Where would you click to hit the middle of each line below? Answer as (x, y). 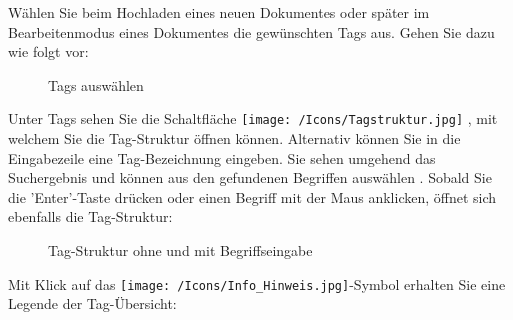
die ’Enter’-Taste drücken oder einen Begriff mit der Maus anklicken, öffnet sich (252, 196)
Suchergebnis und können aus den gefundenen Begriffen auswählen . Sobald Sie (250, 177)
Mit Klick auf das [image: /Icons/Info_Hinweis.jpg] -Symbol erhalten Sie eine (257, 283)
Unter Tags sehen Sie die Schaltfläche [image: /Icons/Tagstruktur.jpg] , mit (253, 118)
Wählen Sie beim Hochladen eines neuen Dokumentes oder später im (219, 12)
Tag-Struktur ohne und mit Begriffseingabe (180, 250)
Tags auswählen (96, 84)
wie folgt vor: (48, 51)
